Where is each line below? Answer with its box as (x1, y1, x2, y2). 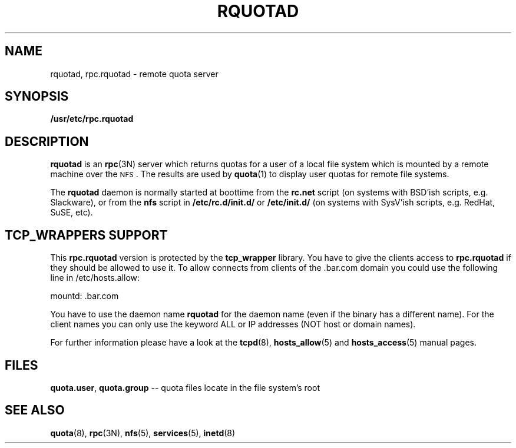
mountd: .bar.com (50, 291, 119, 301)
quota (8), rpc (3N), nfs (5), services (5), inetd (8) (50, 427, 236, 438)
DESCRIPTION (5, 134, 89, 149)
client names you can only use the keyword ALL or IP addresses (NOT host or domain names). (50, 319, 416, 330)
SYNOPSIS (5, 89, 69, 104)
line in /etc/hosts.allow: (50, 273, 140, 283)
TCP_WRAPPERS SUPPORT (5, 227, 168, 243)
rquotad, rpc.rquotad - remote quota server (50, 68, 219, 79)
